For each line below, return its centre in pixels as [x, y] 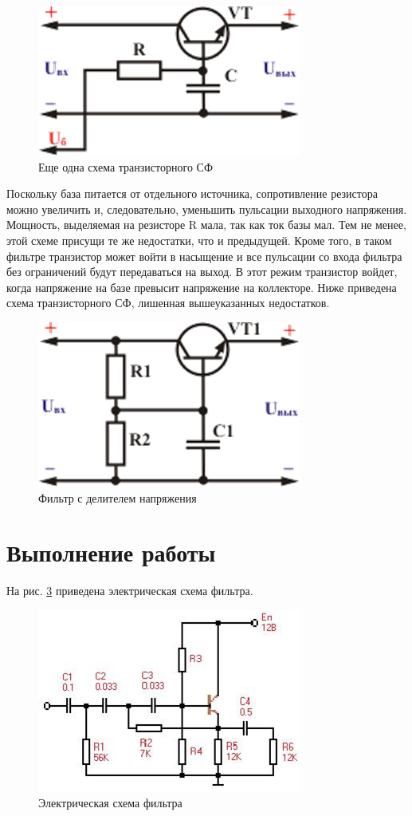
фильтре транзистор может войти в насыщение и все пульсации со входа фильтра [204, 256]
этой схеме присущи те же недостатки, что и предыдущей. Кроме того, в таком [199, 240]
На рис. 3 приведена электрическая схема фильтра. [130, 591]
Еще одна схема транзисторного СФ [126, 166]
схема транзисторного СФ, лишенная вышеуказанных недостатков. [168, 303]
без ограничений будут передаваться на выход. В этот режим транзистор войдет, [202, 272]
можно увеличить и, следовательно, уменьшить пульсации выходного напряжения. [207, 209]
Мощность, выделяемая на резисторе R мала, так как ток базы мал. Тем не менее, [206, 225]
